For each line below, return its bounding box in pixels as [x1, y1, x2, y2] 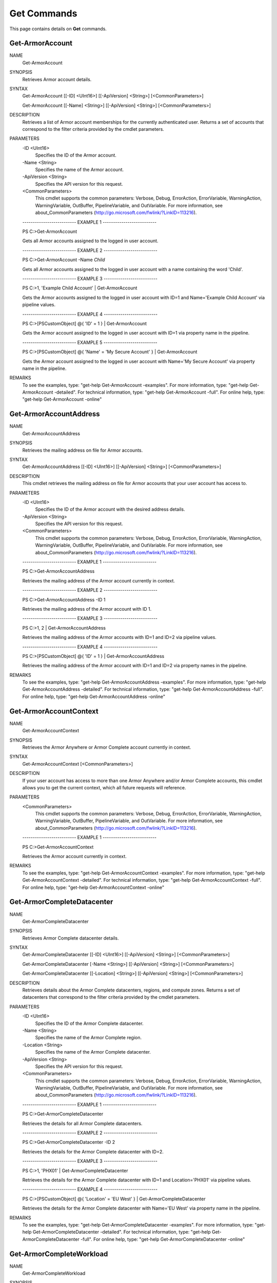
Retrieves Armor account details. [22, 76, 92, 82]
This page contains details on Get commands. [9, 26, 107, 32]
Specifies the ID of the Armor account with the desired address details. [35, 506, 185, 513]
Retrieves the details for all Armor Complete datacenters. [22, 1120, 143, 1126]
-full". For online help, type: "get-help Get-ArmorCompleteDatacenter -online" [80, 1236, 245, 1242]
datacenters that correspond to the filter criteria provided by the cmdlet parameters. [22, 994, 200, 1000]
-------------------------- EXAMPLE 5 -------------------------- [22, 339, 157, 345]
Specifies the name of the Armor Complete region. [35, 1035, 142, 1041]
